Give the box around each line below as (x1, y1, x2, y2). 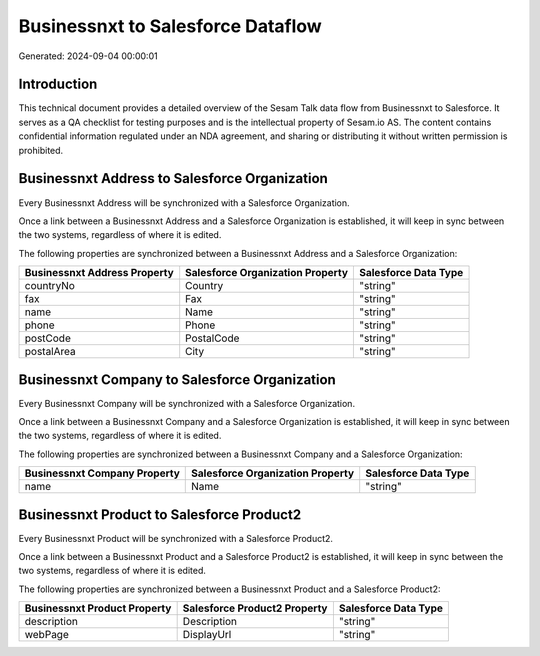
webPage (24, 628, 70, 642)
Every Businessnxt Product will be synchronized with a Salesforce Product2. (18, 532, 334, 544)
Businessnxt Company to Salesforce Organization (18, 371, 337, 388)
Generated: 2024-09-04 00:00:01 (18, 50, 159, 62)
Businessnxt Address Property (24, 266, 174, 280)
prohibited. (18, 144, 64, 156)
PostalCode (185, 331, 240, 345)
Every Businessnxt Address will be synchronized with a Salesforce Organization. (18, 196, 350, 209)
